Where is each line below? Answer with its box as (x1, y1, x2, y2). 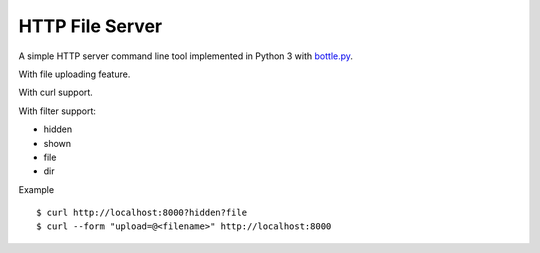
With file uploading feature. (18, 68, 131, 80)
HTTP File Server (18, 15, 163, 37)
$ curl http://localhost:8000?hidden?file (36, 207, 248, 219)
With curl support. (18, 86, 94, 99)
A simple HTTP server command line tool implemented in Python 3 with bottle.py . (18, 50, 354, 62)
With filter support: (18, 105, 97, 117)
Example (18, 183, 55, 195)
